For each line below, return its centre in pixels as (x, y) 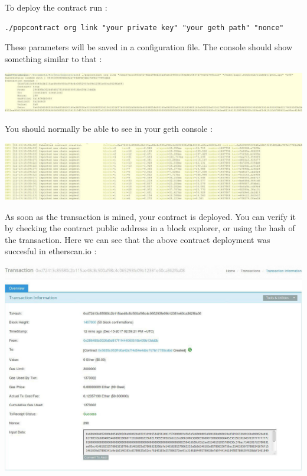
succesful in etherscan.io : (51, 251)
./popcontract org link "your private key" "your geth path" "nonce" (144, 27)
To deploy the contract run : (56, 7)
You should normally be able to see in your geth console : (109, 128)
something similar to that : (53, 58)
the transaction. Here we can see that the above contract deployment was (138, 239)
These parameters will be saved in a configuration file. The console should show (149, 47)
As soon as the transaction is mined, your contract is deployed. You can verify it (150, 216)
